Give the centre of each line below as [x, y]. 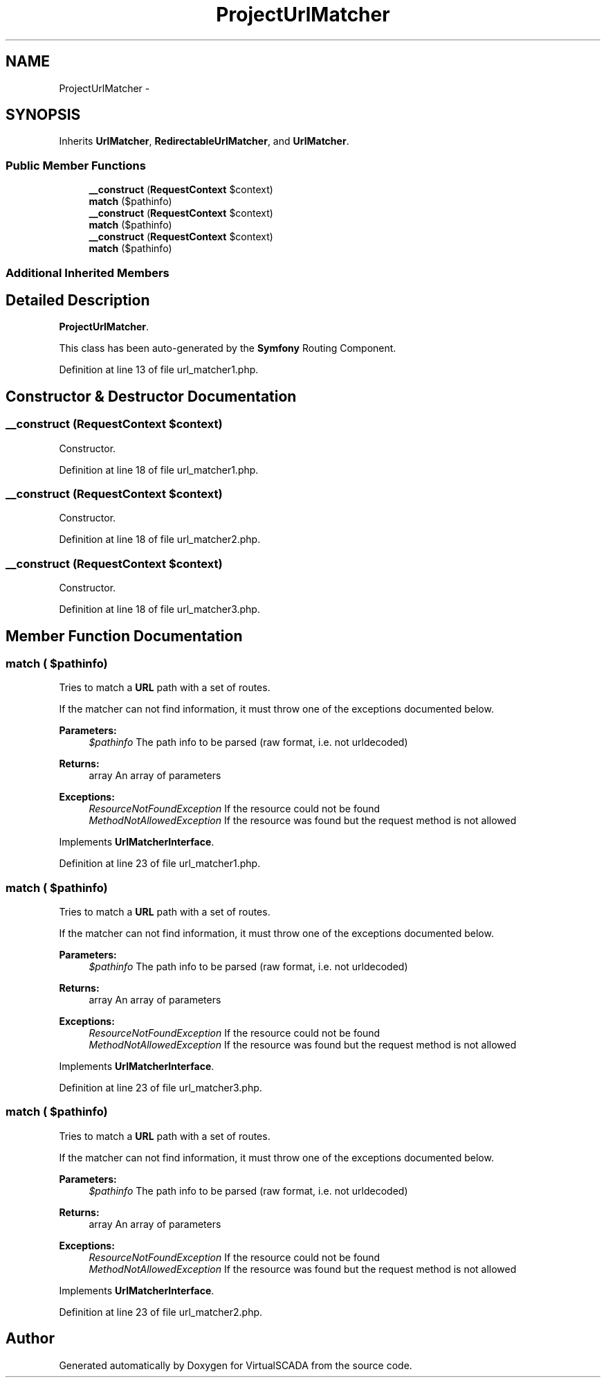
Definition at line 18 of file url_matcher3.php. [159, 609]
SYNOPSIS [43, 115]
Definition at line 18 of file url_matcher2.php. [160, 539]
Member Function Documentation [124, 636]
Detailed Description [78, 300]
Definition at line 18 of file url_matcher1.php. [159, 470]
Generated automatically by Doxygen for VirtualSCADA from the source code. [236, 1365]
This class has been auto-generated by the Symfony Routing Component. [228, 348]
